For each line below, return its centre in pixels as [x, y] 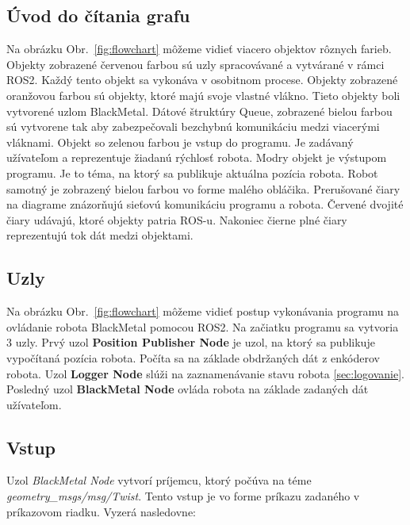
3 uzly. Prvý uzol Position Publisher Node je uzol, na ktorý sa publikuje [191, 342]
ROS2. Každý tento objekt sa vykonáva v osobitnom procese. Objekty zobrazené [202, 80]
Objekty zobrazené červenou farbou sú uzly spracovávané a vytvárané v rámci [195, 64]
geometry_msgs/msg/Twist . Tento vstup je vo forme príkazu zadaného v [183, 496]
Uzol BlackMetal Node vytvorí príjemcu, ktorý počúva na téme [159, 480]
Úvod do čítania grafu [98, 15]
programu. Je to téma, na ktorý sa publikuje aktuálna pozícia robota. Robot [192, 172]
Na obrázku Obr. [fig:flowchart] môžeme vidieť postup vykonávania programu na [203, 311]
